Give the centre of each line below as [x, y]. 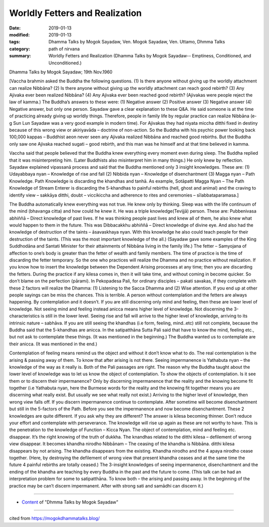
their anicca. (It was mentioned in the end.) [53, 344]
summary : [20, 56]
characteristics [24, 316]
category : [20, 49]
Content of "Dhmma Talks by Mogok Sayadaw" [70, 502]
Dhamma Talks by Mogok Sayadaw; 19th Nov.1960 [61, 72]
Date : [15, 28]
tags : [15, 42]
